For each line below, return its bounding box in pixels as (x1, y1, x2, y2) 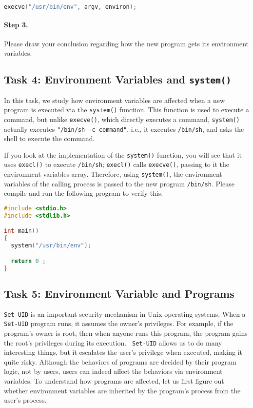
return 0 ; (11, 257, 46, 265)
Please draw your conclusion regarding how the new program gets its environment (4, 38, 249, 48)
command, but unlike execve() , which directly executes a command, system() (4, 114, 240, 124)
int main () (4, 227, 39, 235)
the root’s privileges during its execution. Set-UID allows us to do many (4, 337, 222, 347)
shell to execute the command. (4, 133, 95, 143)
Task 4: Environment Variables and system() (4, 72, 232, 87)
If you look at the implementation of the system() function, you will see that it (4, 149, 242, 160)
